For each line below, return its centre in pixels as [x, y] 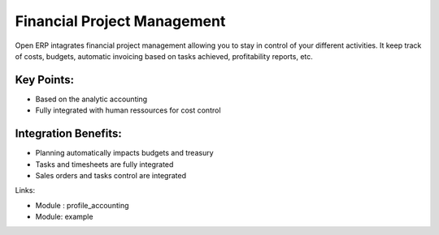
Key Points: [45, 80]
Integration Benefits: [68, 134]
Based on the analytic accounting [91, 99]
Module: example [64, 217]
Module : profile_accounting [82, 205]
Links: [25, 190]
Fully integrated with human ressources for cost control [128, 110]
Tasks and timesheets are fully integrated [104, 164]
